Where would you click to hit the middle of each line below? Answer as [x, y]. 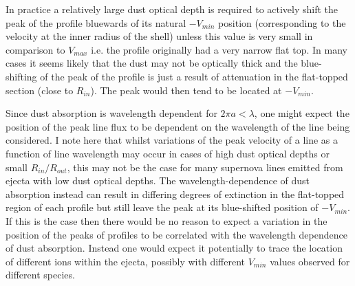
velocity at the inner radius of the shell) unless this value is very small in [159, 36]
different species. [40, 275]
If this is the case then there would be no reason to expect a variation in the [166, 220]
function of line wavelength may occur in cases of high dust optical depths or [168, 153]
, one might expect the [302, 113]
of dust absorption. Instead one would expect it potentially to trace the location [174, 248]
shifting [21, 76]
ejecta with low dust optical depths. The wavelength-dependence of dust [158, 180]
